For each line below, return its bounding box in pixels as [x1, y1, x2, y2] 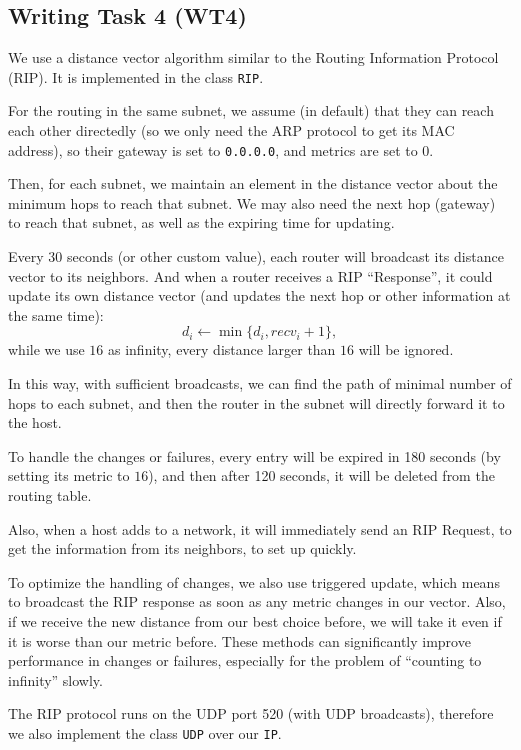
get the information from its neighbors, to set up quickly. [8, 538, 357, 559]
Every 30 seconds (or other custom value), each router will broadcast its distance [8, 246, 504, 267]
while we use [8, 339, 85, 360]
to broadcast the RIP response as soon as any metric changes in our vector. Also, [8, 591, 506, 612]
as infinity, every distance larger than [107, 339, 336, 360]
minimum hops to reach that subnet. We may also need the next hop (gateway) [8, 192, 496, 213]
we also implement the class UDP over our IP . [8, 722, 282, 743]
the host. [8, 412, 62, 433]
